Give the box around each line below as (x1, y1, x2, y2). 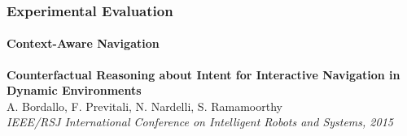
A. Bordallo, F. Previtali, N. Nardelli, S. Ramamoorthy (7, 97, 282, 114)
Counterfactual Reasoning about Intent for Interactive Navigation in (7, 66, 400, 83)
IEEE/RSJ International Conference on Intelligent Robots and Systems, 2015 (7, 113, 393, 130)
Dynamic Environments (7, 82, 142, 99)
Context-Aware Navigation (7, 35, 160, 52)
